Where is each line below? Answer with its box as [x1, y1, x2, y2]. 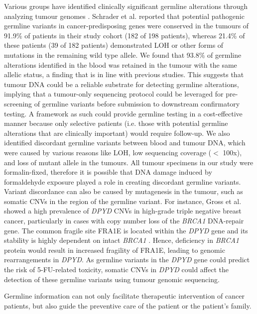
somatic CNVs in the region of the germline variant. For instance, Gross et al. [4, 196, 242, 206]
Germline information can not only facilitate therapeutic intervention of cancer [4, 291, 245, 301]
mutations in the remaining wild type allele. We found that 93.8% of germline [4, 49, 242, 60]
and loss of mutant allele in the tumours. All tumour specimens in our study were [4, 157, 254, 167]
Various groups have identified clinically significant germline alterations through [4, 1, 248, 11]
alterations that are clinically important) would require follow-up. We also [4, 127, 230, 138]
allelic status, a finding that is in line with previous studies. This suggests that [4, 69, 244, 80]
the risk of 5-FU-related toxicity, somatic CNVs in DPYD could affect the [4, 264, 229, 275]
